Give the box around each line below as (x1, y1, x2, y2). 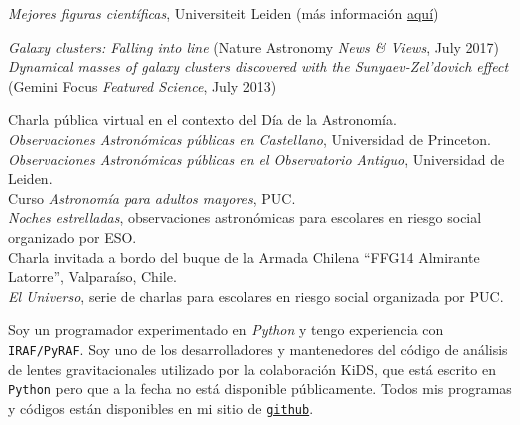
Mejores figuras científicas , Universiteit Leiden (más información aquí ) (8, 3, 439, 23)
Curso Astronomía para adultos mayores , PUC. (8, 187, 296, 208)
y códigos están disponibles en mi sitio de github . (8, 397, 314, 418)
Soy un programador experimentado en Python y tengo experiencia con (8, 319, 444, 340)
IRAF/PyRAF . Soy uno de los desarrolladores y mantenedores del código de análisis (8, 338, 508, 359)
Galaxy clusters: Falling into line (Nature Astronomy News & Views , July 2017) (8, 36, 500, 57)
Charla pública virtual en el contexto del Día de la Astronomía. (8, 109, 397, 130)
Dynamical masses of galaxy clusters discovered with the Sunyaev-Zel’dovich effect (8, 56, 509, 77)
